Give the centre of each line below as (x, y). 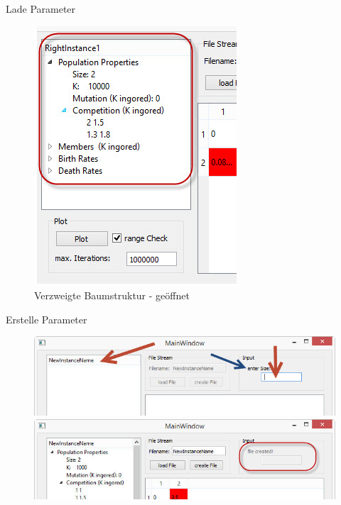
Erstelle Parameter (47, 319)
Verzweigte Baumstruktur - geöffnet (112, 295)
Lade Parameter (41, 9)
